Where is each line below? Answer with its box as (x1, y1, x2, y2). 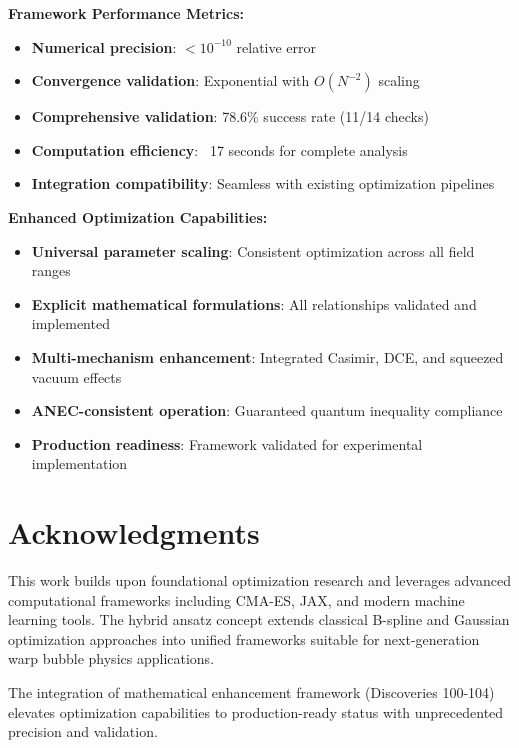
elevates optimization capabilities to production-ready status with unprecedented (8, 701, 504, 722)
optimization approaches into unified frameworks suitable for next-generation (8, 628, 480, 649)
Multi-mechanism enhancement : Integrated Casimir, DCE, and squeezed (31, 346, 504, 367)
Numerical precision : (31, 36, 177, 57)
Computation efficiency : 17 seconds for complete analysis (31, 139, 408, 160)
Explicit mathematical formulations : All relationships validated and (31, 293, 477, 314)
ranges (31, 260, 71, 281)
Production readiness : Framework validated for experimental (31, 433, 423, 454)
